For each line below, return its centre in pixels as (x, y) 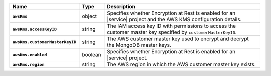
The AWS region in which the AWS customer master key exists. (181, 64)
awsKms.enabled (30, 55)
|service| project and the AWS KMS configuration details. (174, 19)
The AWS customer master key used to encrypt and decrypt (178, 39)
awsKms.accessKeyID (35, 29)
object (90, 16)
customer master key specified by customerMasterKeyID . (172, 32)
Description (121, 6)
